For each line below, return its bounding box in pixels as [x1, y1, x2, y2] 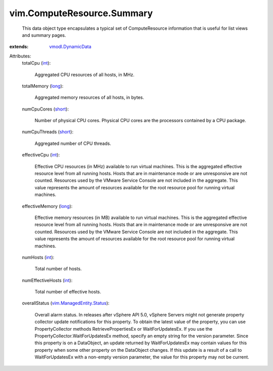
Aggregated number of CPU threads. [34, 140, 111, 146]
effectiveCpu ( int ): [22, 152, 60, 158]
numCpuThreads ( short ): [22, 129, 73, 135]
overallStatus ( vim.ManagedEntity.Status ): [22, 300, 110, 306]
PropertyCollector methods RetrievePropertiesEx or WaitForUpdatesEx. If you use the [34, 326, 212, 332]
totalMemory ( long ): [22, 83, 64, 89]
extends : [9, 43, 29, 50]
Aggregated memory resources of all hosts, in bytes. [34, 94, 144, 100]
